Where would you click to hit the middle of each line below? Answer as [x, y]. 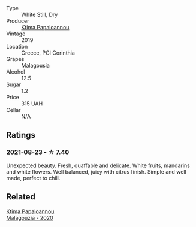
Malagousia [35, 65]
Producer [18, 21]
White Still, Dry [40, 14]
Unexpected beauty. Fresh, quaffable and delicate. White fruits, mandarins [98, 165]
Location [17, 46]
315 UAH [32, 104]
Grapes [15, 59]
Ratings [21, 135]
